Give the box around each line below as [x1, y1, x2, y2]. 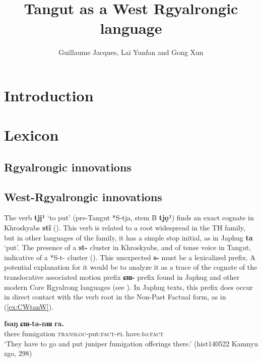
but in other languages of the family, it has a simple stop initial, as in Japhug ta [4, 232, 253, 243]
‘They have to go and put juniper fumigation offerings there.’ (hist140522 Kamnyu [4, 338, 258, 348]
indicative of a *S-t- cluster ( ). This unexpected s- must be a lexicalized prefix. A [4, 252, 255, 262]
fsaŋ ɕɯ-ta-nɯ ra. [4, 318, 64, 329]
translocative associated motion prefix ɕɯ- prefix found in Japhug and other [4, 272, 240, 282]
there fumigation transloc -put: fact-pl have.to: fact [4, 328, 164, 338]
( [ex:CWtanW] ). [4, 301, 54, 312]
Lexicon [4, 125, 59, 145]
